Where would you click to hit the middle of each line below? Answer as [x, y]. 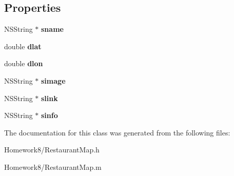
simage [53, 80]
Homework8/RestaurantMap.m [53, 167]
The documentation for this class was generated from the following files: [117, 132]
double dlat [23, 46]
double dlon [24, 63]
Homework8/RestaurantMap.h [52, 150]
